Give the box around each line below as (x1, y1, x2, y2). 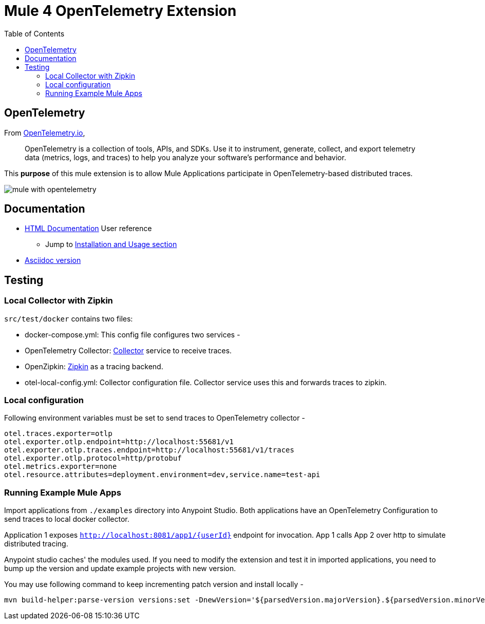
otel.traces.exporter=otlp (4, 429, 113, 438)
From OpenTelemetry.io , (4, 128, 85, 137)
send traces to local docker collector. (4, 515, 129, 524)
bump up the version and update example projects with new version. (4, 564, 236, 573)
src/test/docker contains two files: (4, 314, 133, 323)
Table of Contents (4, 29, 65, 38)
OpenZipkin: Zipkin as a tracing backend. (25, 362, 163, 371)
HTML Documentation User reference (25, 224, 152, 233)
